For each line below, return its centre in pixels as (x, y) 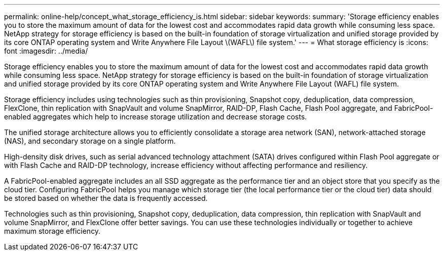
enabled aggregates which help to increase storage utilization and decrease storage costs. (156, 117)
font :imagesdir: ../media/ (46, 51)
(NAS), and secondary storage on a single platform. (90, 141)
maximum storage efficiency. (52, 231)
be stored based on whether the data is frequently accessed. (106, 198)
